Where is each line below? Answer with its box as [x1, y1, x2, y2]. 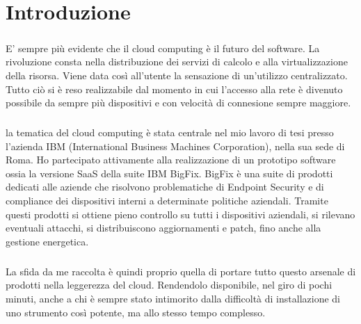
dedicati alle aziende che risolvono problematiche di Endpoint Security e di [6, 179, 324, 194]
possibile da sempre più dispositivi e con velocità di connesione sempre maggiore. [6, 95, 351, 110]
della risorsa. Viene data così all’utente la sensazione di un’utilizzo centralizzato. [6, 67, 348, 82]
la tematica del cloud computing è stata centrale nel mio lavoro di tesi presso [6, 125, 334, 140]
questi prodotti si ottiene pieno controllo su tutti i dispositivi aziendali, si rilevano [6, 206, 355, 221]
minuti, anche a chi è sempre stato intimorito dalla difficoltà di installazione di [6, 291, 340, 305]
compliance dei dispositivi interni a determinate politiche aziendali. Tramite [6, 193, 328, 208]
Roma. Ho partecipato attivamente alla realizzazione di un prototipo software [6, 152, 336, 167]
